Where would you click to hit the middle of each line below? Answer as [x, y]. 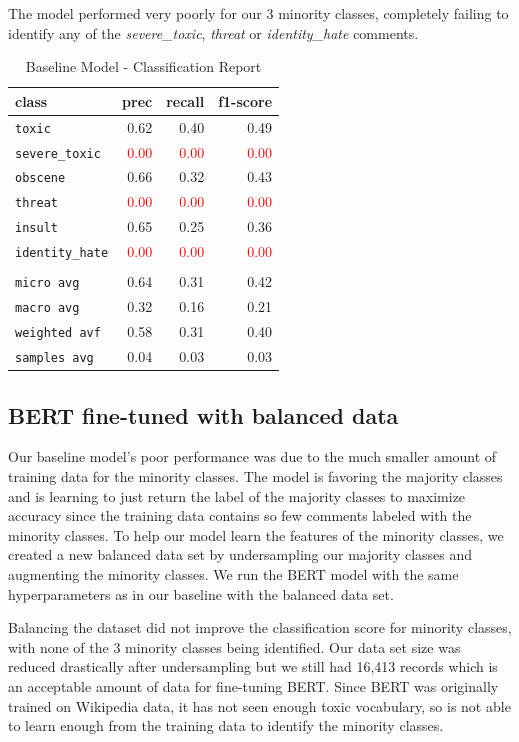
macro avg [47, 308]
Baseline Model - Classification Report [143, 66]
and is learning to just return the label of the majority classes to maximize [237, 495]
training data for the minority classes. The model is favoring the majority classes [255, 475]
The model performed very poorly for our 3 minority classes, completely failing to [258, 13]
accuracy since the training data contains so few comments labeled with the [240, 515]
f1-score [245, 100]
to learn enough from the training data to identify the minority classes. [226, 725]
